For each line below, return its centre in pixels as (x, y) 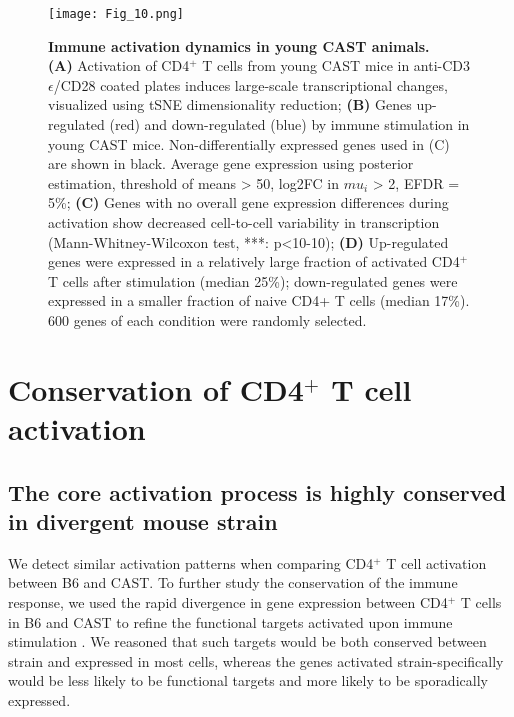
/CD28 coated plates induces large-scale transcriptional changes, (250, 84)
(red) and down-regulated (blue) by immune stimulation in (289, 124)
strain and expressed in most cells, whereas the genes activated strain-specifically (256, 660)
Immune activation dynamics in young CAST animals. (239, 45)
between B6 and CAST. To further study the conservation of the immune (233, 582)
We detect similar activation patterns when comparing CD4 (191, 562)
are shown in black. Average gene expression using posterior (231, 163)
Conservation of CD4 (156, 388)
